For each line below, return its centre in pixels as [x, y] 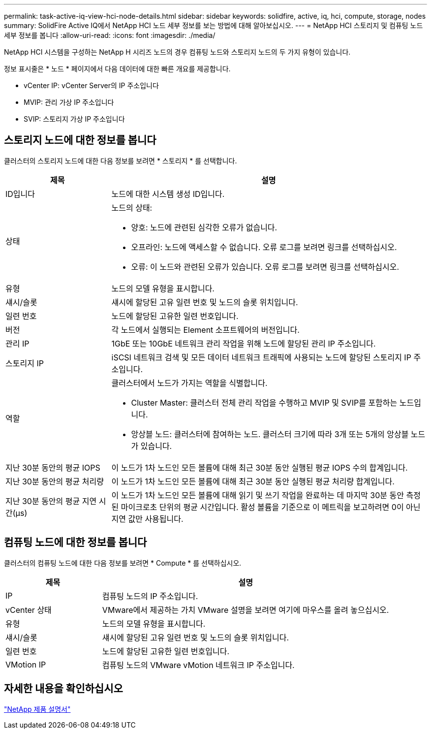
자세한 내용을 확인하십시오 [63, 689]
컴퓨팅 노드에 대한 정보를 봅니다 [76, 542]
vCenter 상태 [29, 610]
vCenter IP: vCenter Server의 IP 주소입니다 [91, 85]
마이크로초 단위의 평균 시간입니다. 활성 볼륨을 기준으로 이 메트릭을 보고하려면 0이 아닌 [271, 507]
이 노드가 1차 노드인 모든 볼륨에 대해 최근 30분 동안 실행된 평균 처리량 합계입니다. [253, 481]
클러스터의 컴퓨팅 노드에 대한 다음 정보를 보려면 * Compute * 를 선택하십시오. [123, 563]
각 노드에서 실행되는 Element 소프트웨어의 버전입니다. [205, 330]
